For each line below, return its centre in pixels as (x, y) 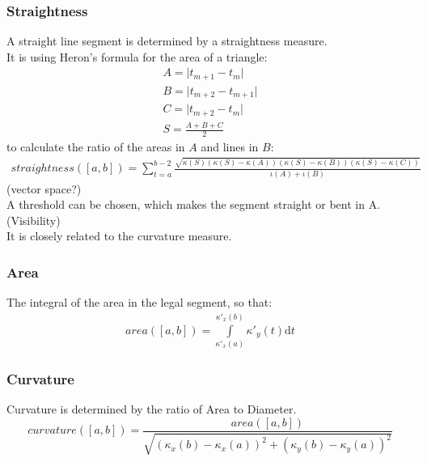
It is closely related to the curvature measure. (119, 236)
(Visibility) (34, 220)
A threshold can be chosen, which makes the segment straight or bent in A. (194, 204)
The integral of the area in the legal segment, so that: (140, 302)
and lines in (230, 147)
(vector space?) (44, 188)
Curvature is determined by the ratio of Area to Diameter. (152, 409)
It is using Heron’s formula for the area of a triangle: (137, 56)
